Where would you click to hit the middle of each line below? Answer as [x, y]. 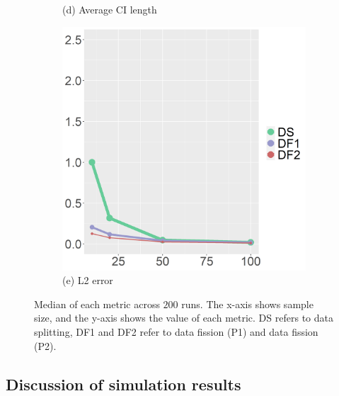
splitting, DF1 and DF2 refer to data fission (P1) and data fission [176, 331]
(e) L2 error [88, 280]
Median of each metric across [97, 304]
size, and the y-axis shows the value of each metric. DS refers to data [184, 318]
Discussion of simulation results [123, 384]
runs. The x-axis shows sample [247, 304]
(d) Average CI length [110, 9]
